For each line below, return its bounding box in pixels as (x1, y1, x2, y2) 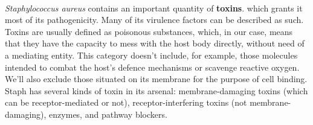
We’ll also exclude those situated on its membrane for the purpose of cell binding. (5, 72, 308, 85)
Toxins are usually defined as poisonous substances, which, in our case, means (5, 25, 293, 37)
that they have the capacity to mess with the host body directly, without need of (5, 37, 305, 50)
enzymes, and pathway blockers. (49, 107, 167, 120)
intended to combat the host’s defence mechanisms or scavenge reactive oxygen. (5, 60, 300, 73)
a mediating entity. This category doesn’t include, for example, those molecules (5, 48, 298, 61)
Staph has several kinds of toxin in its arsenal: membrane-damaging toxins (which (5, 84, 308, 97)
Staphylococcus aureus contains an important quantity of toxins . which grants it (5, 1, 303, 14)
